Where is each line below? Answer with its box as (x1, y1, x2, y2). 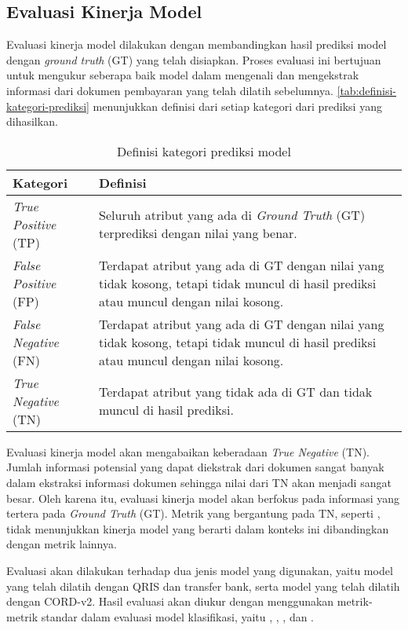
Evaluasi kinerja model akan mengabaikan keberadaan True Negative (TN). (6, 443, 370, 460)
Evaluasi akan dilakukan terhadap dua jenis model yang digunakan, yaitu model (6, 562, 393, 578)
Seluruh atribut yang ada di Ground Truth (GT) (99, 206, 366, 225)
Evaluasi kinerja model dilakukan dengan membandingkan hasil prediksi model (6, 36, 387, 53)
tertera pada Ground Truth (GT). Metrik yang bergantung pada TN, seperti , (6, 505, 381, 522)
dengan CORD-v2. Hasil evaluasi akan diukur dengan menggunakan (6, 593, 334, 610)
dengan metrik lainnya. (6, 536, 117, 552)
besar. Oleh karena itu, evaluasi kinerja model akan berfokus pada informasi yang (6, 489, 400, 506)
